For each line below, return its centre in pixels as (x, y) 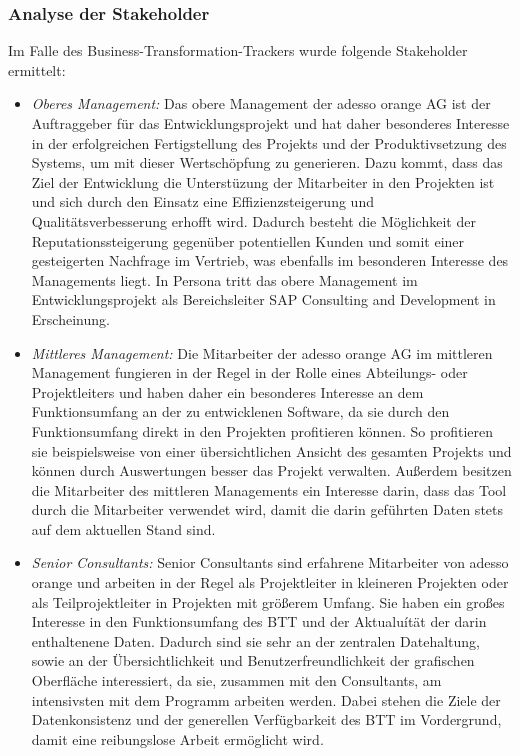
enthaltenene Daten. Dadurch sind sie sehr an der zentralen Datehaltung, (256, 640)
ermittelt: (37, 69)
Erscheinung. (70, 318)
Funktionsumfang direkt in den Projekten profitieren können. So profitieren (262, 430)
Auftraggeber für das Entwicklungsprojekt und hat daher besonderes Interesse (270, 123)
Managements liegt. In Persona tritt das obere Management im (224, 279)
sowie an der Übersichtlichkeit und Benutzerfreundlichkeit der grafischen (253, 660)
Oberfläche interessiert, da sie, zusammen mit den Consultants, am (236, 680)
